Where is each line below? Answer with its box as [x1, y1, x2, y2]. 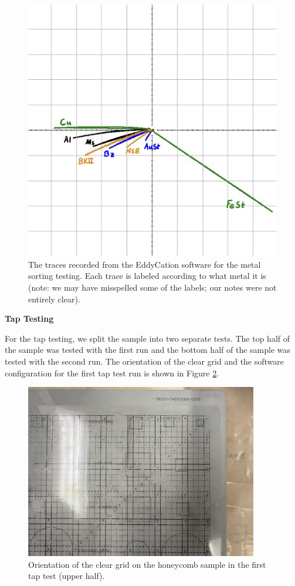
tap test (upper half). [28, 570, 105, 582]
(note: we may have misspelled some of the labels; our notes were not [28, 281, 277, 293]
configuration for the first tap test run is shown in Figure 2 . [5, 366, 219, 379]
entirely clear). [28, 292, 80, 305]
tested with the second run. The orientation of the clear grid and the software [5, 355, 284, 367]
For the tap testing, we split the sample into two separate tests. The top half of [5, 332, 290, 344]
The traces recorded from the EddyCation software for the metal [28, 258, 261, 270]
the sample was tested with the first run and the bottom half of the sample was [5, 343, 291, 356]
